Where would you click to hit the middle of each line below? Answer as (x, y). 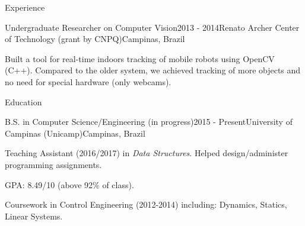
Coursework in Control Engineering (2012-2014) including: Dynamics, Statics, (146, 204)
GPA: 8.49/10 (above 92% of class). (69, 184)
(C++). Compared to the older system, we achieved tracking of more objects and (153, 70)
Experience (25, 7)
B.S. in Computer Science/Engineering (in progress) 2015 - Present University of (149, 122)
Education (23, 101)
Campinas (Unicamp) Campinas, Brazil (75, 133)
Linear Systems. (34, 216)
